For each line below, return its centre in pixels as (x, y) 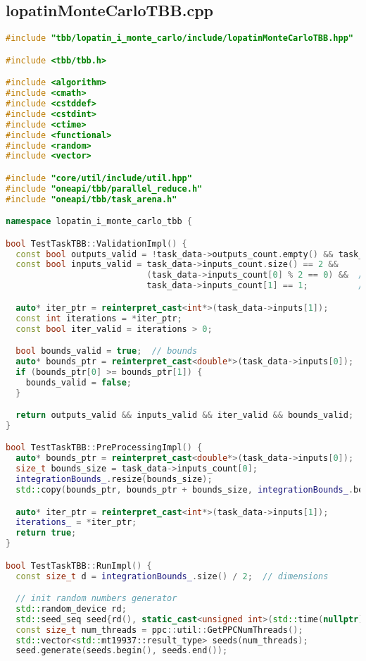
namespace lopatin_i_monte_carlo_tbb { (99, 222)
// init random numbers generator (96, 599)
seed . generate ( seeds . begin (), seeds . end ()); (122, 651)
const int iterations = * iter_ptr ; (99, 318)
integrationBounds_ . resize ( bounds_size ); (114, 480)
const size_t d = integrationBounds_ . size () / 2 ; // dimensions (172, 576)
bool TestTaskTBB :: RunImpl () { (79, 566)
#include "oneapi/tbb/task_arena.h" (91, 199)
